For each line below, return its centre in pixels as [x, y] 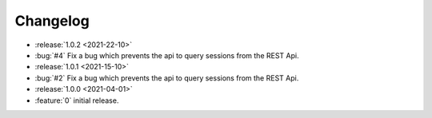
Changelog [52, 21]
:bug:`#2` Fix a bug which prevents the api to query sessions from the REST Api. [167, 78]
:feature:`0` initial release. [77, 100]
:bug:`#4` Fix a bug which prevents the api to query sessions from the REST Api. [167, 55]
